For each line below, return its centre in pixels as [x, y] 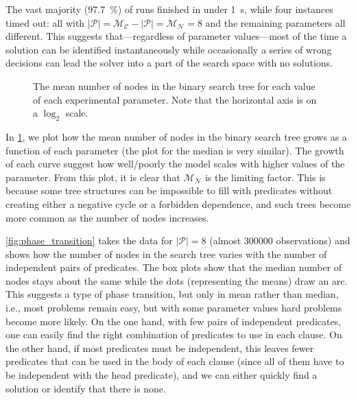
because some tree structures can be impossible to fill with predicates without [169, 190]
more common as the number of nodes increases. [107, 217]
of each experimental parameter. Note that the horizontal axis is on [175, 99]
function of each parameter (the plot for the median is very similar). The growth [175, 150]
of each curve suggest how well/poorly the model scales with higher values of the [175, 164]
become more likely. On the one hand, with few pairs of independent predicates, [174, 321]
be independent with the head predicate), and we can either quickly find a [162, 375]
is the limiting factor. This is [265, 177]
